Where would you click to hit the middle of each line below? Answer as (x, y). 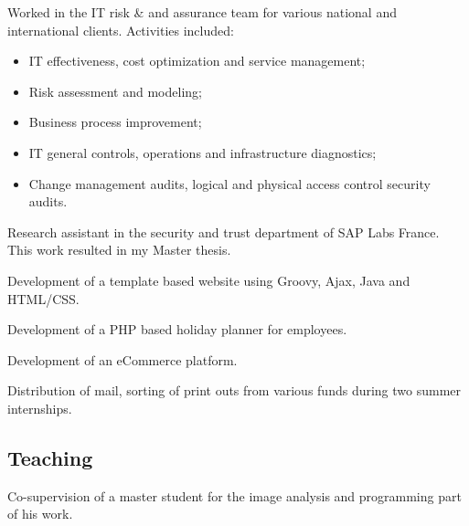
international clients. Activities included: (121, 30)
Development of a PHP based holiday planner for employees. (177, 329)
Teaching (50, 457)
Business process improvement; (115, 122)
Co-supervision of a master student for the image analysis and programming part (234, 495)
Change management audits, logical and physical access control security (229, 183)
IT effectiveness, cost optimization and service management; (197, 61)
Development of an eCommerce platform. (123, 359)
